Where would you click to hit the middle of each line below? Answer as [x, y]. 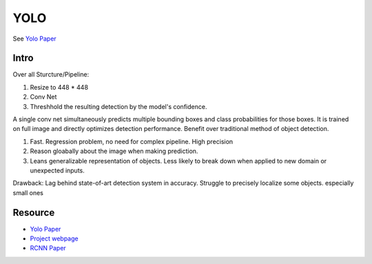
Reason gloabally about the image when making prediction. [114, 151]
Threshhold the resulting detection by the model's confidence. [118, 106]
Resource [34, 213]
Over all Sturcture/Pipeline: [51, 74]
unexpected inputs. [58, 170]
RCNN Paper [48, 248]
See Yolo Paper [34, 39]
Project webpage [54, 238]
